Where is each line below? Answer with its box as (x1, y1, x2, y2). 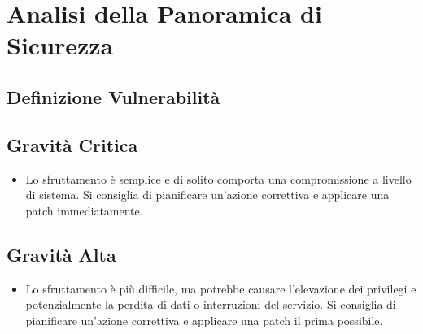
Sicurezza (7, 28, 114, 62)
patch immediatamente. (25, 202, 143, 219)
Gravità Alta (7, 241, 116, 267)
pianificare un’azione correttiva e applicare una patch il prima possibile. (25, 311, 383, 328)
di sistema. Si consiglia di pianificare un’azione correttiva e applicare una (25, 186, 390, 203)
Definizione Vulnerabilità (7, 84, 220, 109)
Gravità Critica (7, 132, 138, 157)
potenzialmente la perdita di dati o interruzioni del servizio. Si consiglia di (25, 296, 396, 313)
